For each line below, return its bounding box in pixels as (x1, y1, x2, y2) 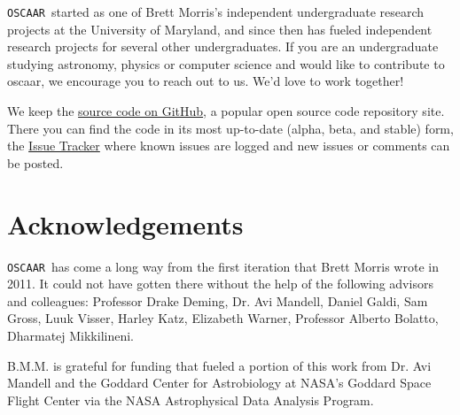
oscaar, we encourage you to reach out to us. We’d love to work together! (7, 72, 404, 90)
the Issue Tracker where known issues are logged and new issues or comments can (7, 136, 450, 155)
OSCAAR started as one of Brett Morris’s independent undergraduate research (7, 3, 425, 20)
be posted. (7, 153, 64, 172)
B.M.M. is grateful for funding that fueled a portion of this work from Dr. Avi (7, 356, 432, 374)
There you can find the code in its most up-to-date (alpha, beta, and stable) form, (7, 119, 454, 137)
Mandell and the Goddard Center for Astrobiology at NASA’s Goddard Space (7, 373, 432, 392)
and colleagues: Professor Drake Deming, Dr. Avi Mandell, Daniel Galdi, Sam (7, 291, 428, 310)
